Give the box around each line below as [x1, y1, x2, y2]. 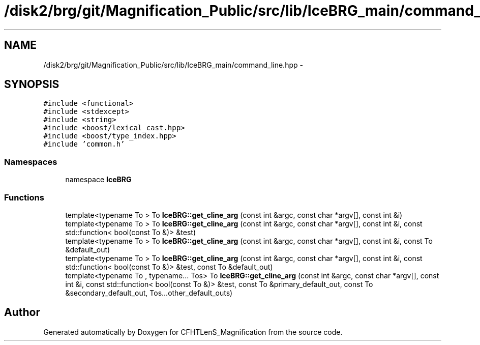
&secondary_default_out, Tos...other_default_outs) [65, 288, 233, 297]
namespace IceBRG [65, 175, 132, 184]
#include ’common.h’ [43, 140, 125, 149]
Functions [4, 192, 44, 203]
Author [4, 306, 40, 319]
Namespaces [4, 156, 57, 167]
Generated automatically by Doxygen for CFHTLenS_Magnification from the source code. [43, 327, 343, 336]
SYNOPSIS [4, 78, 59, 91]
